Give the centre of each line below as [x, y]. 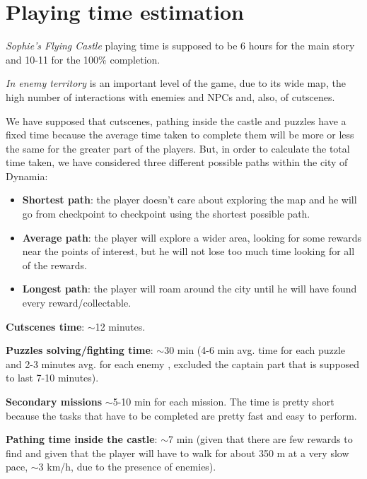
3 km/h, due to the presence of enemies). [127, 467]
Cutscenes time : [45, 326]
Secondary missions [54, 401]
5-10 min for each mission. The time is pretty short [223, 401]
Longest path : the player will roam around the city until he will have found [190, 289]
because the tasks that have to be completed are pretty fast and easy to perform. [181, 415]
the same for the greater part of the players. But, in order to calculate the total [178, 148]
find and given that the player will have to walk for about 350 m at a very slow [177, 453]
